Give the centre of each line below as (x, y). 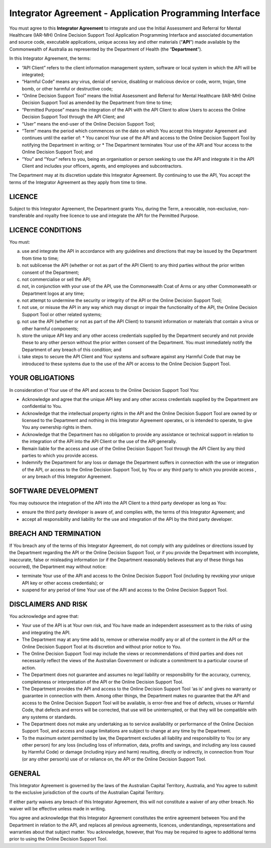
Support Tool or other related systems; (62, 314)
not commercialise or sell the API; (56, 279)
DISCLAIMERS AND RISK (48, 604)
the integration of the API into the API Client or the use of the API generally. (99, 442)
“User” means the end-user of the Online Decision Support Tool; (88, 124)
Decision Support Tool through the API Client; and (73, 117)
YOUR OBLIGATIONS (42, 378)
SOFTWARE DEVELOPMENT (54, 491)
